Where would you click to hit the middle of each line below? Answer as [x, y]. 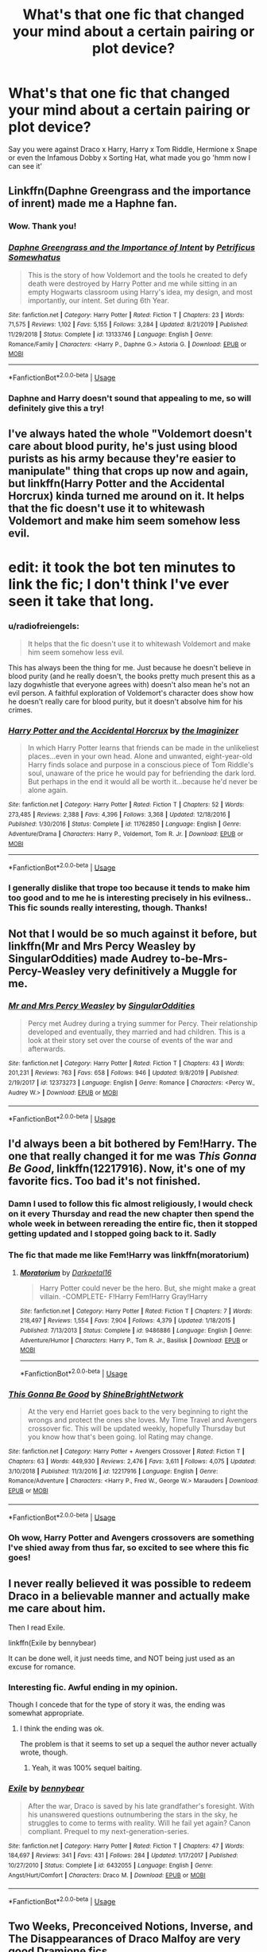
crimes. [21, 709]
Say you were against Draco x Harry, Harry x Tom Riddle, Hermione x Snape [133, 149]
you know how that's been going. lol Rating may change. [120, 1437]
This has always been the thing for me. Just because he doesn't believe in [130, 667]
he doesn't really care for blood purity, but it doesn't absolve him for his [126, 701]
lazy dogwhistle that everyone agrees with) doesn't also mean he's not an [129, 684]
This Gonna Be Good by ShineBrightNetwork [96, 1394]
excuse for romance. [42, 1666]
